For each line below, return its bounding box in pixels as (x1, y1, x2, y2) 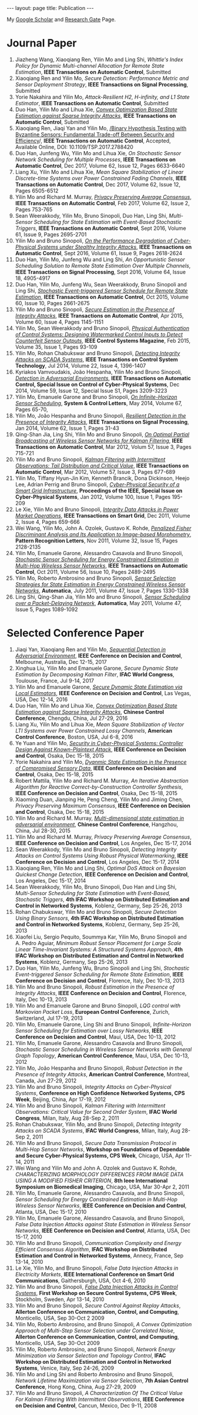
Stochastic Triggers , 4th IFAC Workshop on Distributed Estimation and (15, 896, 190, 903)
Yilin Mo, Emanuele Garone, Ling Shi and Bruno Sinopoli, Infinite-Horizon (15, 1020, 192, 1027)
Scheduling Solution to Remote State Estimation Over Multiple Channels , (15, 262, 191, 269)
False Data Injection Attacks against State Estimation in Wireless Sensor (15, 1220, 191, 1227)
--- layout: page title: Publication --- (6, 5, 94, 11)
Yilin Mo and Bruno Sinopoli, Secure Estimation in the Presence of (15, 306, 175, 313)
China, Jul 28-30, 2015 (15, 827, 71, 834)
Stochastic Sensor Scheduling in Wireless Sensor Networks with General (15, 1046, 192, 1053)
